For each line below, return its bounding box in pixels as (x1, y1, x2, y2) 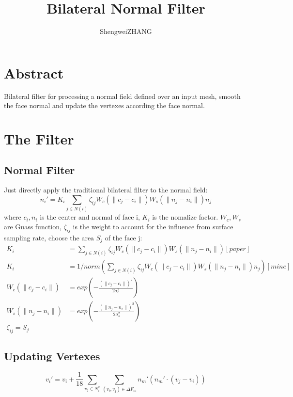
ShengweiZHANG (100, 26, 152, 36)
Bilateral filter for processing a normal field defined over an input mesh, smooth (4, 91, 241, 101)
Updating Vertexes (4, 349, 100, 364)
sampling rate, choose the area (4, 232, 94, 242)
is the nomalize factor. (152, 212, 218, 222)
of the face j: (105, 232, 142, 242)
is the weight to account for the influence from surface (73, 221, 233, 231)
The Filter (4, 129, 74, 149)
